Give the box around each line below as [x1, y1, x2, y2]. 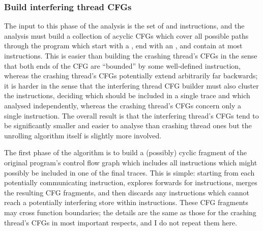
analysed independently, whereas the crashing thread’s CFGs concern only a [4, 100, 241, 110]
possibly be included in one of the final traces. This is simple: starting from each [4, 167, 255, 178]
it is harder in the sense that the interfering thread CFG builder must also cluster [4, 80, 259, 91]
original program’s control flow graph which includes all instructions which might [4, 157, 257, 167]
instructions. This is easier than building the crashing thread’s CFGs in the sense [4, 50, 257, 61]
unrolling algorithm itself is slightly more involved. [4, 130, 162, 140]
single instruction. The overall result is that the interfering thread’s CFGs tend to [4, 110, 259, 121]
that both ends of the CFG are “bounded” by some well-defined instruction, [4, 60, 241, 71]
